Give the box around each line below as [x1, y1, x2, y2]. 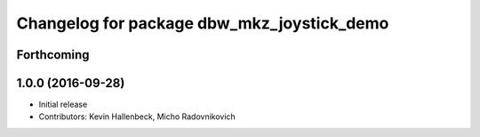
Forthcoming [16, 47, 90, 62]
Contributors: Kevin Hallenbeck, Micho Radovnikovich [38, 111, 236, 122]
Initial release [38, 99, 88, 110]
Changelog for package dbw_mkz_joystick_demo [16, 13, 389, 33]
